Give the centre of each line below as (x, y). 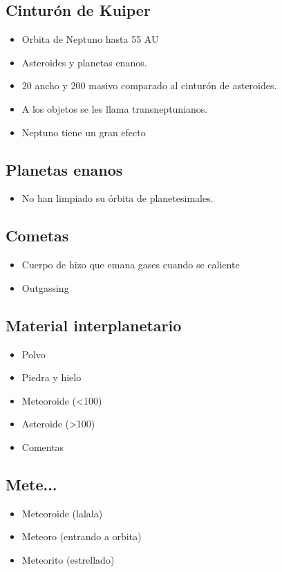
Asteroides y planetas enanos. (84, 62)
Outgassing (45, 287)
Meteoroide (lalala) (62, 513)
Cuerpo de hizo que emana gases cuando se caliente (131, 265)
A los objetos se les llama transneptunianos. (115, 108)
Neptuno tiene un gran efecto (84, 132)
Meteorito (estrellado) (68, 559)
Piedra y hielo (51, 377)
